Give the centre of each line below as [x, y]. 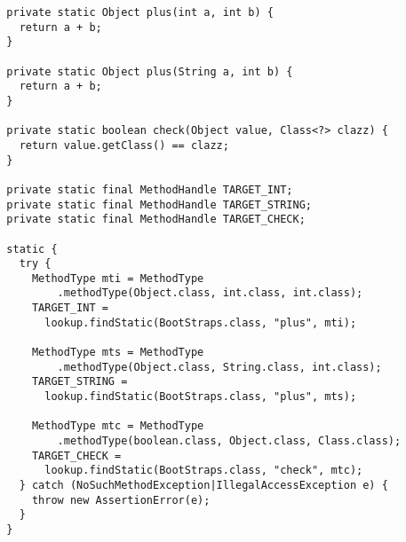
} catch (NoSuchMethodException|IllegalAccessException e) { [203, 485]
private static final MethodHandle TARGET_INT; [150, 189]
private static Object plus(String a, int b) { [150, 71]
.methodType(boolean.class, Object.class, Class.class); [229, 441]
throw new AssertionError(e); [121, 500]
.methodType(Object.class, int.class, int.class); [210, 293]
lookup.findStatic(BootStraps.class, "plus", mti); [201, 322]
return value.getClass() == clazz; [124, 145]
